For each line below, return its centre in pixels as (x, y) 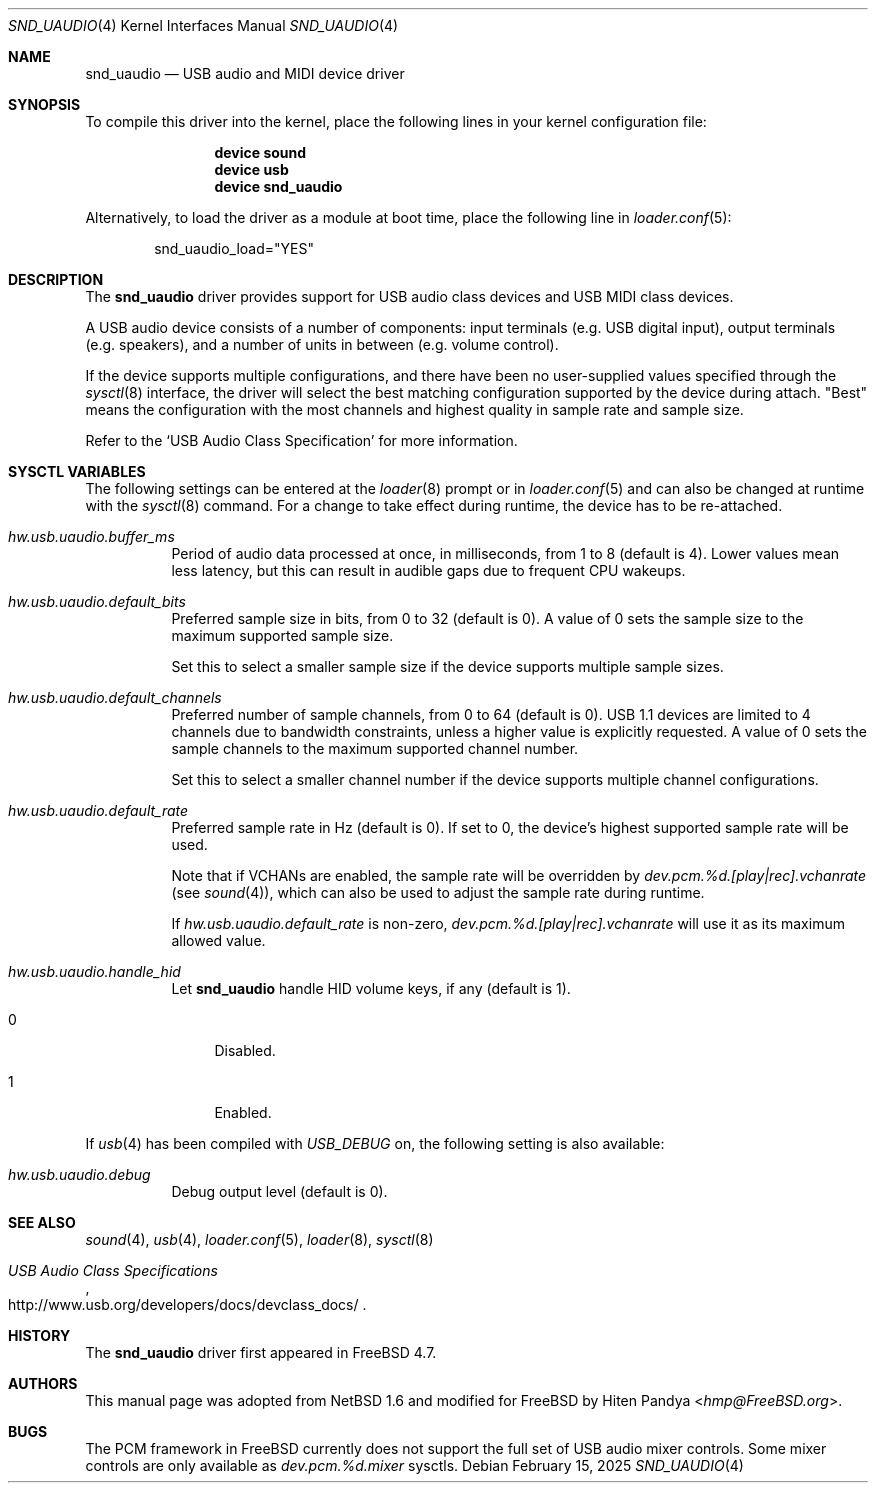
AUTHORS (43, 1383)
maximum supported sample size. (282, 635)
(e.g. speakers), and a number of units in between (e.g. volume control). (322, 344)
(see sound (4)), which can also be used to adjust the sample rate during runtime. (438, 892)
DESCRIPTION (56, 279)
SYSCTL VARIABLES (77, 471)
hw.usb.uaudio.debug (79, 1174)
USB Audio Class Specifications (113, 1270)
